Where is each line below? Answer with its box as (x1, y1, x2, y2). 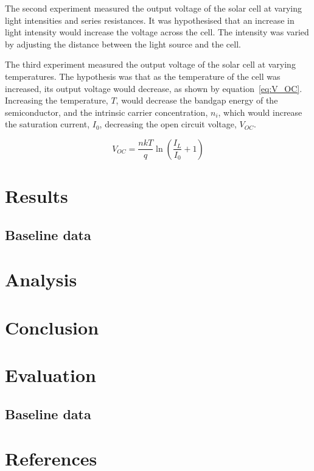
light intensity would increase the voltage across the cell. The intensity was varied (5, 26, 309, 38)
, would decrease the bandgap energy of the (116, 94, 278, 107)
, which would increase (218, 105, 302, 118)
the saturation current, (5, 118, 90, 130)
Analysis (5, 267, 77, 292)
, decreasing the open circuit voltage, (99, 118, 237, 130)
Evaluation (5, 363, 96, 388)
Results (5, 183, 68, 208)
